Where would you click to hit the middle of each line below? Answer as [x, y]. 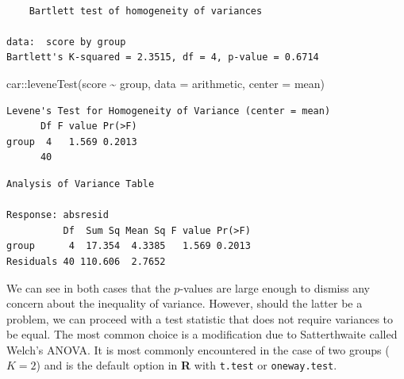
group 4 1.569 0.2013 [72, 142]
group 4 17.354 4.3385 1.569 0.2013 [129, 246]
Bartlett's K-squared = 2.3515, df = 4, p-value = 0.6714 [163, 57]
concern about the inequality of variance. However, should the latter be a [185, 303]
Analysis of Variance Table [81, 184]
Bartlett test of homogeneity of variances [146, 11]
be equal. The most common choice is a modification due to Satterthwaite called [202, 334]
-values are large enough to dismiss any [275, 287]
